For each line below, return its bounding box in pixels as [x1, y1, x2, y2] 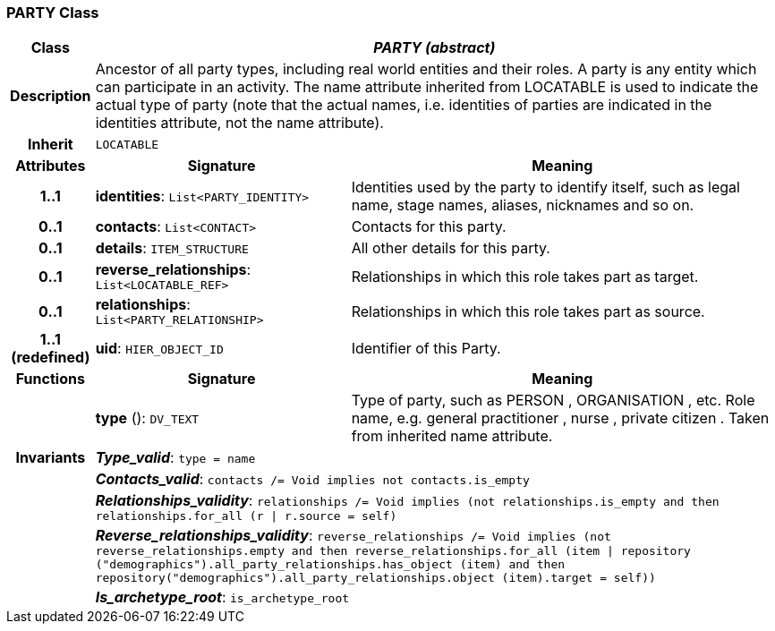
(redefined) [11, 348, 90, 367]
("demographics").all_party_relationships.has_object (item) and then [95, 558, 566, 572]
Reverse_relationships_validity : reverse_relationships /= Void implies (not [95, 526, 611, 545]
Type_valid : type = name [95, 448, 256, 467]
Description [10, 87, 91, 106]
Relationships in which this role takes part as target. [351, 267, 699, 286]
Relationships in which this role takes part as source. [351, 302, 705, 320]
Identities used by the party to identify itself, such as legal [351, 178, 740, 197]
